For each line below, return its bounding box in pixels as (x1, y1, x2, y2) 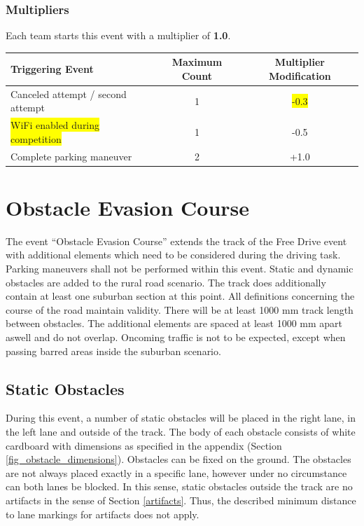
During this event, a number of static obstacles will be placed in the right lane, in (6, 410, 356, 425)
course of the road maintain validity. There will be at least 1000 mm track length (6, 302, 353, 317)
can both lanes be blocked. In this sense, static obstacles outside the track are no (6, 479, 353, 494)
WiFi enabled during (10, 118, 100, 132)
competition (10, 131, 62, 146)
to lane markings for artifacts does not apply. (6, 506, 199, 521)
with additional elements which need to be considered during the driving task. (6, 247, 341, 262)
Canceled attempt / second (10, 86, 127, 101)
